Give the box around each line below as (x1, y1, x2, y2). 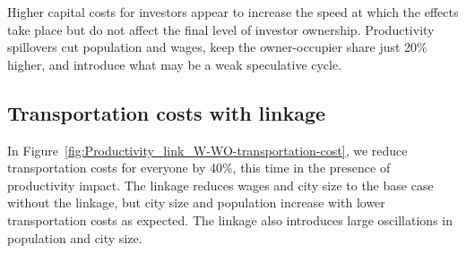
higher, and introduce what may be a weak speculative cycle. (7, 55, 342, 73)
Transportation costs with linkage (7, 98, 326, 126)
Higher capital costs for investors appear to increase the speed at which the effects (7, 3, 459, 21)
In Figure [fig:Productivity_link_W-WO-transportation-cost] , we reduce (7, 140, 408, 159)
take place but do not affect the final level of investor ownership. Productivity (7, 20, 435, 38)
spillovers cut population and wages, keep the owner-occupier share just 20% (7, 38, 427, 56)
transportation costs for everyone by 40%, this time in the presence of (7, 158, 391, 177)
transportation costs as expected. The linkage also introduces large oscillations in (7, 210, 453, 229)
